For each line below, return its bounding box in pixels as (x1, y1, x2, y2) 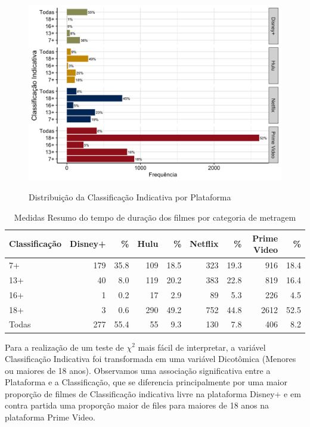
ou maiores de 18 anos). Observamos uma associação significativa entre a (5, 364, 271, 376)
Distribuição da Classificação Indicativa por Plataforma (29, 191, 231, 203)
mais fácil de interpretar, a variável (138, 341, 266, 353)
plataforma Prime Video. (5, 411, 95, 423)
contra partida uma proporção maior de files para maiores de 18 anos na (5, 399, 269, 411)
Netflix (190, 237, 219, 250)
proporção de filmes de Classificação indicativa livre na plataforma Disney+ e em (5, 387, 301, 400)
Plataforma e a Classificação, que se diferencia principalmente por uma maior (5, 376, 287, 388)
